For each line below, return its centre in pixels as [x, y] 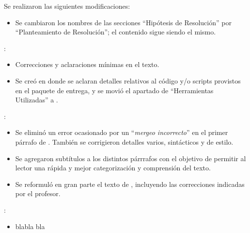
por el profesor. [38, 193]
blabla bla [30, 226]
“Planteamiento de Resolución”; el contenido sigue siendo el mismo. [116, 32]
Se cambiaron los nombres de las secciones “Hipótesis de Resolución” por [123, 22]
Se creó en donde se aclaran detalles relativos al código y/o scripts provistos [128, 80]
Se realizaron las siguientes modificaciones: [67, 6]
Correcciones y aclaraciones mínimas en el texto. [87, 64]
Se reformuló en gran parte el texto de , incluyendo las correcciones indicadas [130, 184]
